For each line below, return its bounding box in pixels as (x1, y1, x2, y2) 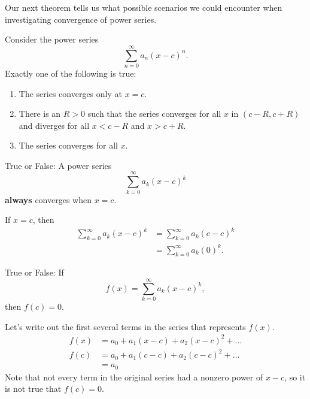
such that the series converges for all (87, 107, 221, 120)
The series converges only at (19, 87, 122, 99)
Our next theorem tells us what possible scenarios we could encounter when (5, 1, 282, 13)
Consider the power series (5, 33, 99, 46)
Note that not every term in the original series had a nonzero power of (5, 370, 263, 383)
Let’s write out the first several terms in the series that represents (5, 320, 246, 332)
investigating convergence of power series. (5, 13, 157, 25)
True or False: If (5, 266, 64, 279)
